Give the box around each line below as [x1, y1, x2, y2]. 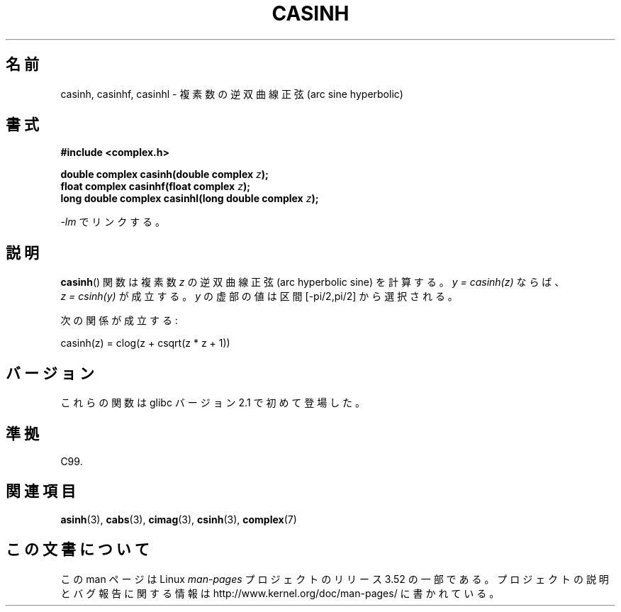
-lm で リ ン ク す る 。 [60, 216, 166, 228]
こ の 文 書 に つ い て [6, 540, 150, 559]
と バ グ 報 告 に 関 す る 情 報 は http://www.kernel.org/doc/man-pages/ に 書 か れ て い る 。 [60, 586, 500, 599]
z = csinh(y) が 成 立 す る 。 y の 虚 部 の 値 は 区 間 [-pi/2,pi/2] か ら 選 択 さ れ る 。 [60, 290, 458, 303]
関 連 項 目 [6, 482, 76, 501]
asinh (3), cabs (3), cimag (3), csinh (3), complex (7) [60, 513, 297, 525]
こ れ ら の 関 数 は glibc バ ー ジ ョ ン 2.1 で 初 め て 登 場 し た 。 [60, 396, 366, 409]
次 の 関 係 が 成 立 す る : [60, 314, 178, 327]
